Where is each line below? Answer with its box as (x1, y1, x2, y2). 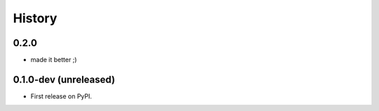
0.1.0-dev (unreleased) (13, 73, 116, 85)
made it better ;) (30, 56, 77, 64)
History (13, 10, 58, 26)
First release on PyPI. (30, 91, 93, 101)
